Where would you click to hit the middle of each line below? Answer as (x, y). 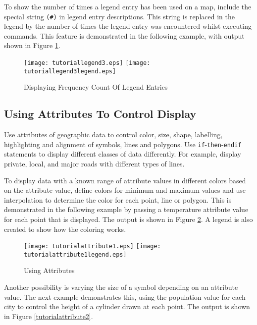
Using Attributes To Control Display (100, 114)
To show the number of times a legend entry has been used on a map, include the (128, 6)
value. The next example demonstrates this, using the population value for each (125, 297)
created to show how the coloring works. (65, 229)
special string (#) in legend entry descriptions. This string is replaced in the (119, 16)
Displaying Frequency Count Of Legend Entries (96, 87)
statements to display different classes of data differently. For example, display (123, 154)
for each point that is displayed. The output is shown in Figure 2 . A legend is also (128, 219)
